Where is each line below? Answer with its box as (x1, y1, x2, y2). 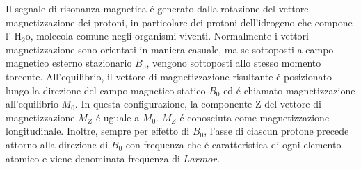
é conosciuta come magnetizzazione (179, 110, 330, 124)
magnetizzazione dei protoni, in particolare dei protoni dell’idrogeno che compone (6, 15, 353, 29)
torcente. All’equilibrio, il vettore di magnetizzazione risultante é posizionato (6, 69, 332, 83)
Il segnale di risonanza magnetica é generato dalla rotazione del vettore (6, 1, 309, 15)
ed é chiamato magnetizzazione (223, 83, 355, 97)
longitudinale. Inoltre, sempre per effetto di (6, 124, 190, 138)
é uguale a (95, 110, 140, 124)
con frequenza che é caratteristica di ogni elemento (125, 137, 342, 151)
